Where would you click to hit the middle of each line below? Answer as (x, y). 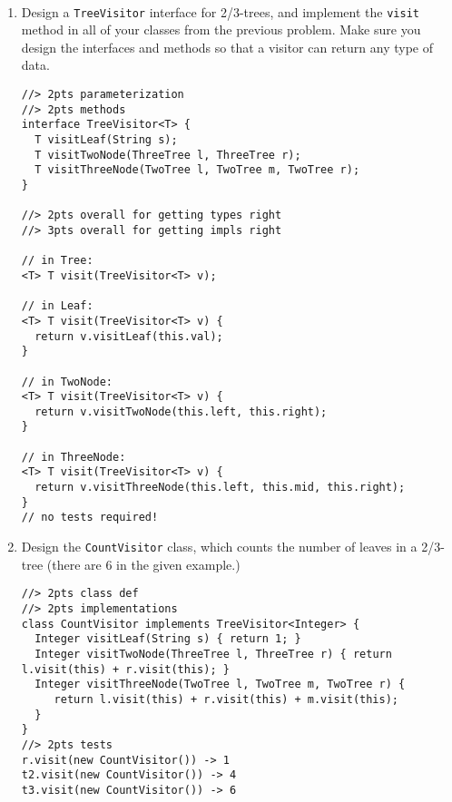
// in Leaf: (57, 306)
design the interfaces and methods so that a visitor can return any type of (227, 47)
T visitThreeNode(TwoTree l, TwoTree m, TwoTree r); (197, 170)
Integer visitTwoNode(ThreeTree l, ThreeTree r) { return (213, 654)
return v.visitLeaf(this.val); (129, 336)
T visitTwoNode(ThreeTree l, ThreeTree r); (168, 155)
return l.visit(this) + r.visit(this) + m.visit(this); (226, 699)
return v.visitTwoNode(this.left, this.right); (181, 411)
